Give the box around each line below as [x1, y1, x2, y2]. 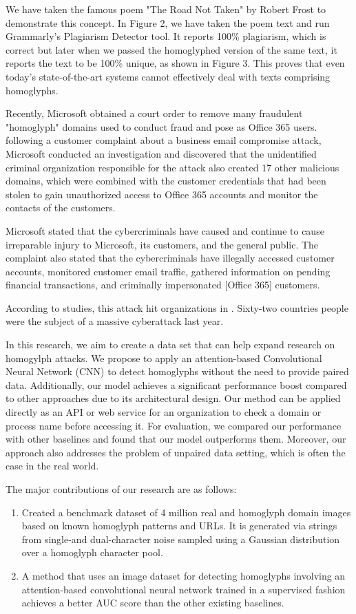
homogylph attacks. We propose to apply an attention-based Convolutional [6, 350, 322, 365]
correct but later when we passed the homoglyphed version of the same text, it [6, 42, 337, 56]
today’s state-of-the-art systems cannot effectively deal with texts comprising [6, 69, 331, 83]
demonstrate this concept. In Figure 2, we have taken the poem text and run [6, 15, 330, 30]
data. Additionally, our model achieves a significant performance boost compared [6, 377, 347, 392]
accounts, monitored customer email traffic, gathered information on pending [6, 264, 331, 278]
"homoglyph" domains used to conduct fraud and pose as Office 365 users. [6, 119, 317, 134]
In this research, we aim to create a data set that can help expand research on [6, 337, 335, 352]
